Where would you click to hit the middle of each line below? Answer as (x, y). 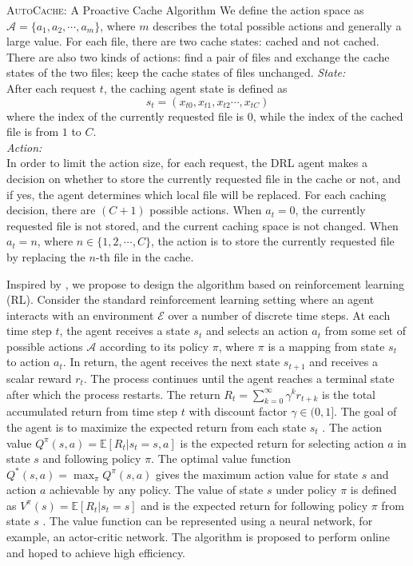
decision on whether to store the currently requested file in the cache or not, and (204, 178)
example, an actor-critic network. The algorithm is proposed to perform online (198, 537)
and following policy (92, 458)
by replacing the (46, 256)
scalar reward (39, 378)
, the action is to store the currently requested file (272, 241)
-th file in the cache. (145, 256)
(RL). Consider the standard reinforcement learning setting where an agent (191, 299)
